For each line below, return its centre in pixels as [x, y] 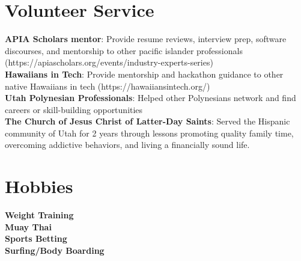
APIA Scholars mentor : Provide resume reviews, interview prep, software [146, 39]
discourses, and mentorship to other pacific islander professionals [124, 50]
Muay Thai [28, 226]
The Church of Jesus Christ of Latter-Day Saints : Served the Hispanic [147, 121]
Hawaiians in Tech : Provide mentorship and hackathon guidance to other [144, 74]
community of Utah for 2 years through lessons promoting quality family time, [149, 133]
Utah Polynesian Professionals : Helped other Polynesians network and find [150, 98]
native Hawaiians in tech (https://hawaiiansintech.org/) [108, 86]
